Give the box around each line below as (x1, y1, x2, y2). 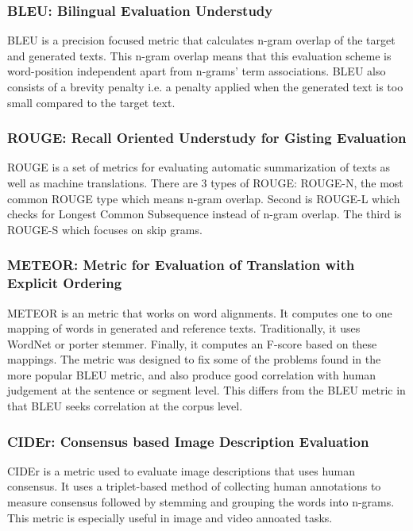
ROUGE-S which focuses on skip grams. (7, 221, 203, 237)
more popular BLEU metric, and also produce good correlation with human (7, 366, 376, 383)
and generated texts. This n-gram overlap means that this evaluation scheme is (7, 47, 392, 63)
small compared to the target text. (7, 94, 176, 110)
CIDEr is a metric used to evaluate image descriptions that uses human (7, 462, 356, 479)
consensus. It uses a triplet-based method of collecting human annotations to (7, 478, 381, 494)
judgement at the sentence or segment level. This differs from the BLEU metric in (7, 382, 406, 398)
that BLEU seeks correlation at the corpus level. (7, 398, 243, 414)
